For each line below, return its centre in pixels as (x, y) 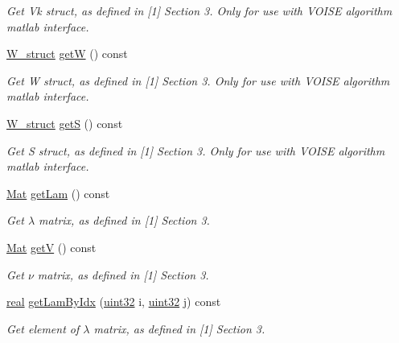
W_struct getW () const (67, 54)
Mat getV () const (51, 247)
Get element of (43, 328)
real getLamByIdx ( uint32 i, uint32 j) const (114, 302)
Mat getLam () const (58, 193)
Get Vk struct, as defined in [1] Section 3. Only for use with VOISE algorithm (199, 10)
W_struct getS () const (65, 123)
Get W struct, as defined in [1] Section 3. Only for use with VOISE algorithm (198, 80)
